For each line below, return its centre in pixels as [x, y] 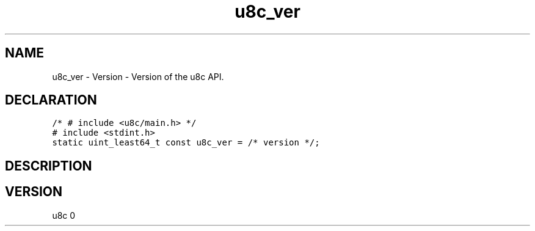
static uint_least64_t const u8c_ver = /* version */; [186, 143]
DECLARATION [51, 100]
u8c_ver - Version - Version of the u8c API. [138, 76]
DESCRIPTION [49, 166]
